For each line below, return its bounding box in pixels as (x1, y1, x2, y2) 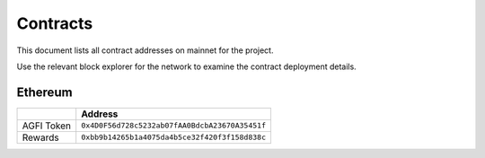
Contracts (16, 13, 93, 33)
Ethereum (16, 84, 73, 100)
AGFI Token (22, 119, 72, 132)
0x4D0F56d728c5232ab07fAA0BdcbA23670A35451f (81, 121, 267, 130)
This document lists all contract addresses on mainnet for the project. (16, 45, 274, 56)
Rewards (22, 131, 59, 144)
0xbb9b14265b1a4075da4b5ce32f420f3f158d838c (81, 133, 267, 143)
